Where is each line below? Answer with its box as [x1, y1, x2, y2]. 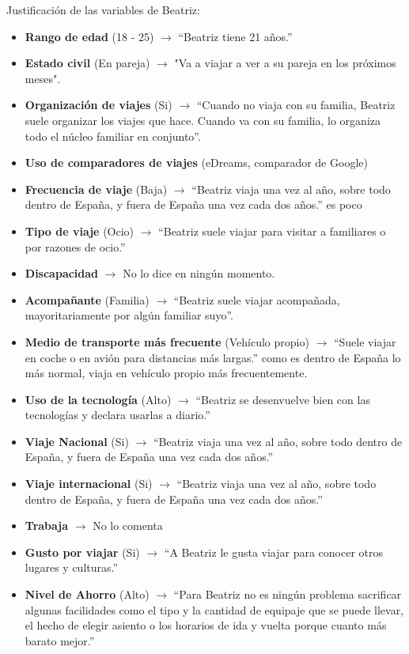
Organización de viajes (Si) [25, 96, 172, 113]
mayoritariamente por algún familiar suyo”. [25, 307, 233, 323]
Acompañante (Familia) [25, 291, 150, 308]
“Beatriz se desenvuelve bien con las [195, 391, 370, 407]
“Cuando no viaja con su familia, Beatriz [196, 96, 396, 113]
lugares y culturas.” [25, 559, 119, 576]
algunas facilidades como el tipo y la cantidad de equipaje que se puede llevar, [25, 601, 404, 618]
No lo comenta [93, 517, 163, 534]
